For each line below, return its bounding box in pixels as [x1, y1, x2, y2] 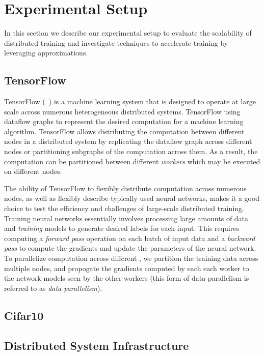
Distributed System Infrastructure [4, 337, 189, 353]
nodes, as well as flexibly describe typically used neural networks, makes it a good [4, 193, 260, 203]
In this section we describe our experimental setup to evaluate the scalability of [4, 27, 252, 38]
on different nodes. [4, 166, 62, 176]
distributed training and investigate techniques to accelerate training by [4, 37, 228, 48]
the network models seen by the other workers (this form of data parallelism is [4, 273, 249, 283]
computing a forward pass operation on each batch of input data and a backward [4, 232, 255, 243]
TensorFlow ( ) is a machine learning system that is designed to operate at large [4, 96, 256, 107]
